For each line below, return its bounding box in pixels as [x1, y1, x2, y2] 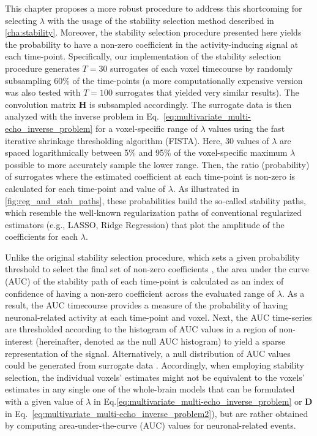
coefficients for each [5, 230, 78, 243]
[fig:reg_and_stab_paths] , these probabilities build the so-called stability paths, [5, 194, 306, 207]
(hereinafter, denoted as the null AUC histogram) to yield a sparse [35, 335, 286, 348]
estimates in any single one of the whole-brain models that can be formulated [5, 383, 295, 396]
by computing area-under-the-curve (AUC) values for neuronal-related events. [5, 419, 296, 432]
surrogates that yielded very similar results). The [115, 86, 299, 99]
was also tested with [5, 86, 81, 99]
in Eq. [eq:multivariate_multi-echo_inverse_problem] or [94, 395, 302, 407]
